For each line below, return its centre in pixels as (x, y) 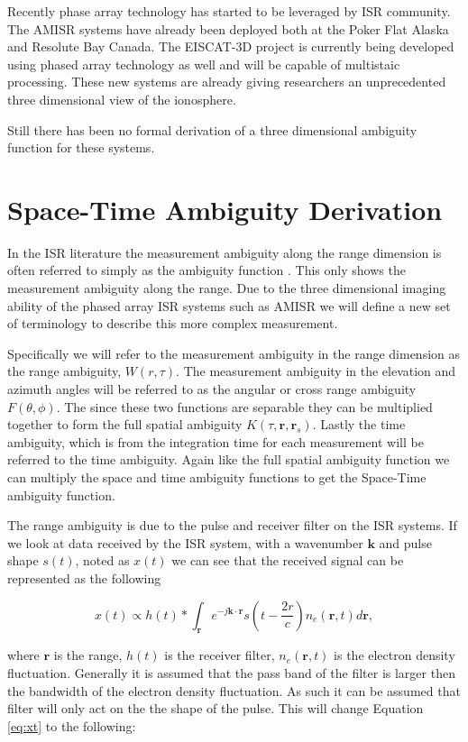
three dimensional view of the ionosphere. (122, 99)
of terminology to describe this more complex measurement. (173, 323)
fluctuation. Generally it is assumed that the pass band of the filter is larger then (231, 672)
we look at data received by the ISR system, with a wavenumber (185, 542)
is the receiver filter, (220, 655)
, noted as (102, 560)
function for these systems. (81, 147)
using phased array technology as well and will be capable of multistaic (204, 64)
